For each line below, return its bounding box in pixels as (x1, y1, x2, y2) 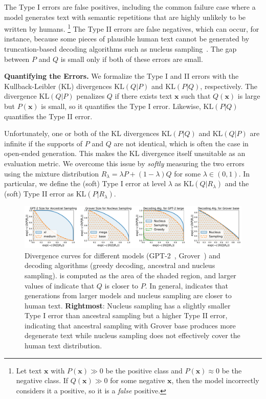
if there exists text (115, 91, 172, 101)
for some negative (110, 375, 165, 386)
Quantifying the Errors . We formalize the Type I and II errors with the (4, 71, 239, 81)
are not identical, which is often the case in (114, 138, 249, 148)
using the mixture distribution (4, 168, 99, 179)
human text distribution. (25, 340, 102, 351)
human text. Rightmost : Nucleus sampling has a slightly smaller (25, 300, 231, 311)
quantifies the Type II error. (4, 110, 93, 121)
